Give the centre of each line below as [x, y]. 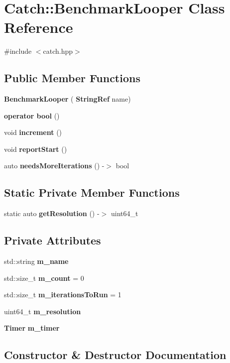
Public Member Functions [72, 78]
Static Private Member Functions [92, 192]
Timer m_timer [32, 328]
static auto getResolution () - [52, 213]
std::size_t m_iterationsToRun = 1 [63, 295]
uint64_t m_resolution [43, 311]
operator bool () [32, 115]
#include [18, 51]
